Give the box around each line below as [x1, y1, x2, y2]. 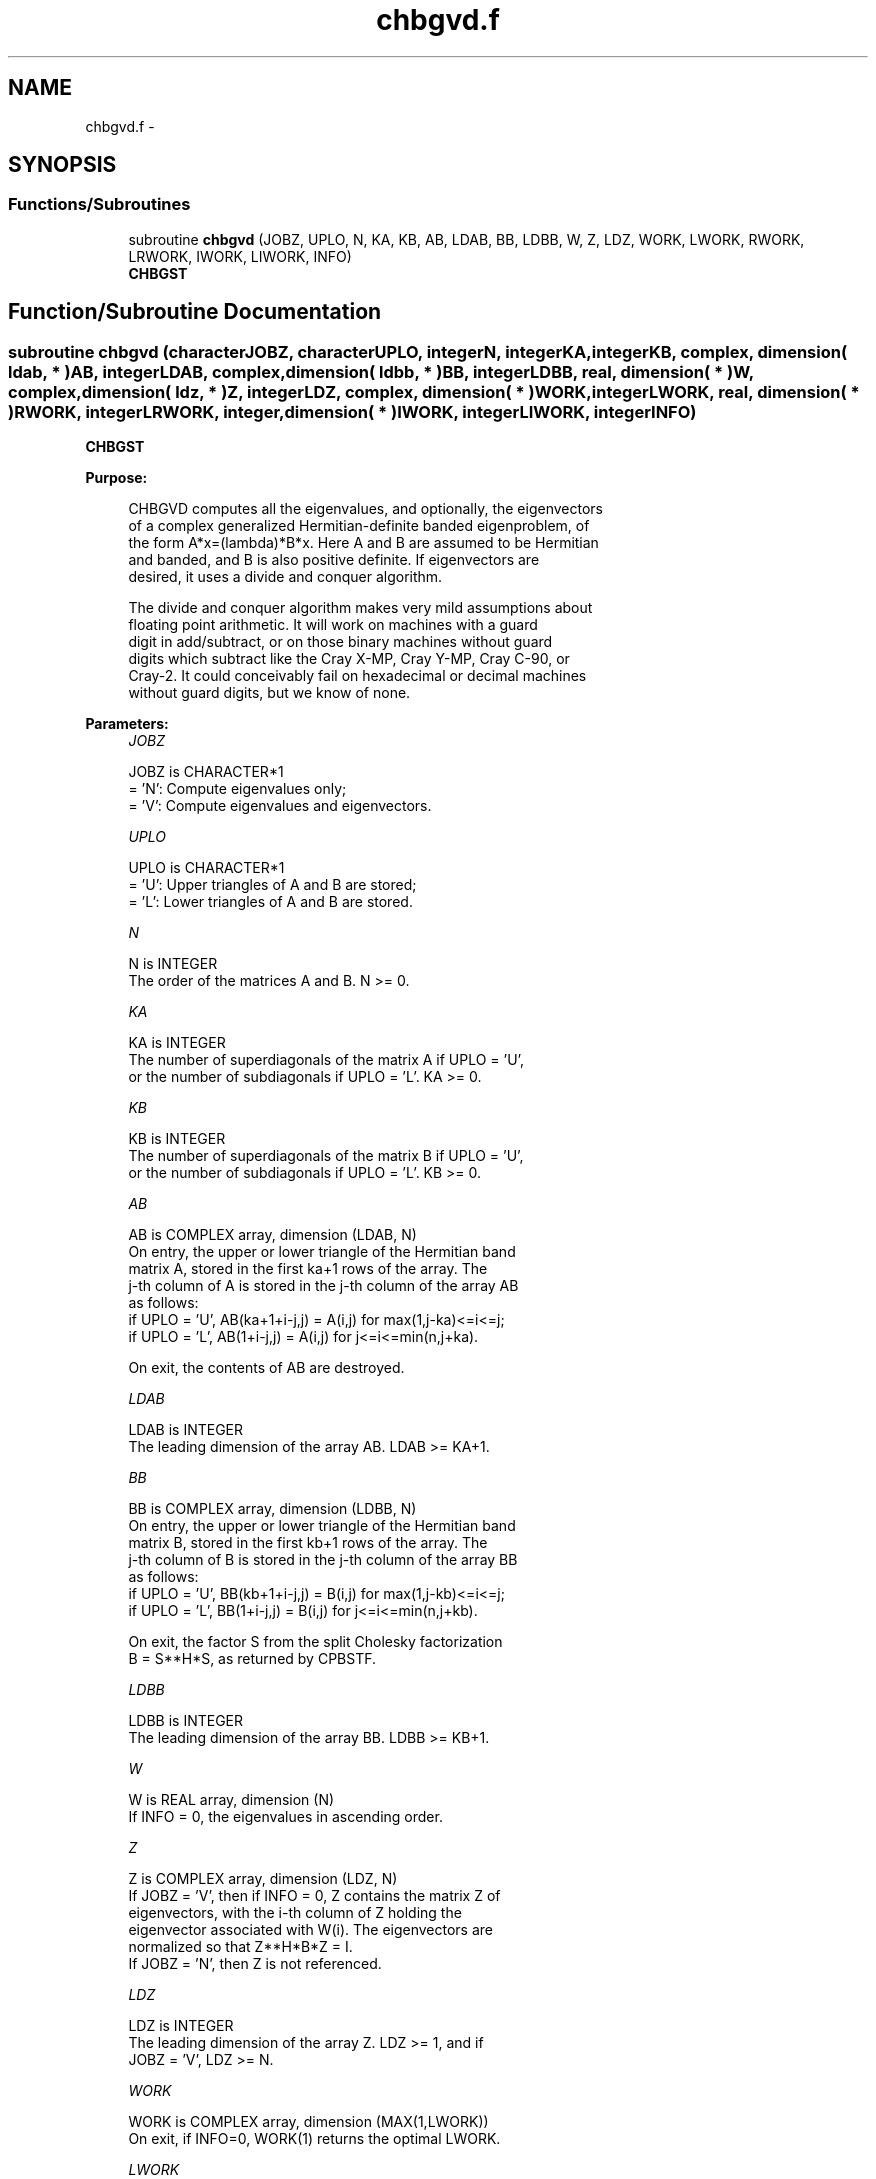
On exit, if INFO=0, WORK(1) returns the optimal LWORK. [128, 2130, 501, 2148]
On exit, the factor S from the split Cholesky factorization [128, 1633, 503, 1651]
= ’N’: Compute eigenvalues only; [128, 780, 347, 798]
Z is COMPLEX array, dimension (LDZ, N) [128, 1870, 398, 1888]
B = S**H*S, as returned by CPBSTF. [128, 1650, 377, 1668]
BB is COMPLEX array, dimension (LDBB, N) [128, 1500, 417, 1518]
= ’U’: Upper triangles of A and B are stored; [128, 876, 417, 894]
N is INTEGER [128, 955, 218, 973]
